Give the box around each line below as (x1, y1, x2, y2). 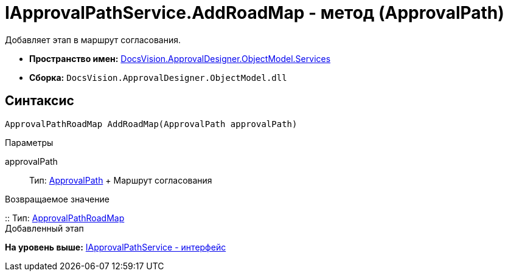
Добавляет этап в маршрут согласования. (5, 34, 181, 45)
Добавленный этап (5, 223, 84, 233)
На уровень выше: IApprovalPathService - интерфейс (5, 241, 226, 252)
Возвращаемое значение (5, 193, 110, 204)
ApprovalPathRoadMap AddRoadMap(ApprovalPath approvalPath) (5, 119, 297, 129)
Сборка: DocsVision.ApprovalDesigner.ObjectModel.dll (29, 72, 287, 83)
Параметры (5, 137, 54, 148)
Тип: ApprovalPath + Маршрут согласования (29, 174, 212, 185)
